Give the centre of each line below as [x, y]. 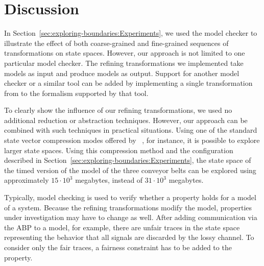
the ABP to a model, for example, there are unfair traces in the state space [122, 227]
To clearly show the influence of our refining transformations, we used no [118, 110]
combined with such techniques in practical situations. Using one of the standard [131, 130]
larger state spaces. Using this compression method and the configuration [119, 150]
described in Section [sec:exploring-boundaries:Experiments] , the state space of [128, 160]
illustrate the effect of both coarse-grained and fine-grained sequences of [116, 43]
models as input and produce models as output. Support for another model [122, 73]
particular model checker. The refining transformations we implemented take [124, 63]
